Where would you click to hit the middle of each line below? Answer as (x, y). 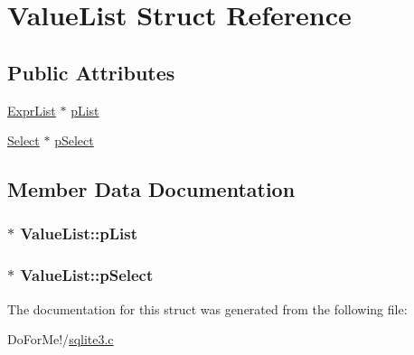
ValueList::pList (79, 234)
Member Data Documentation (151, 189)
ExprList (32, 110)
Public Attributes (91, 72)
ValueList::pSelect (87, 275)
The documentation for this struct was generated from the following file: (207, 308)
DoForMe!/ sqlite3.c (61, 339)
